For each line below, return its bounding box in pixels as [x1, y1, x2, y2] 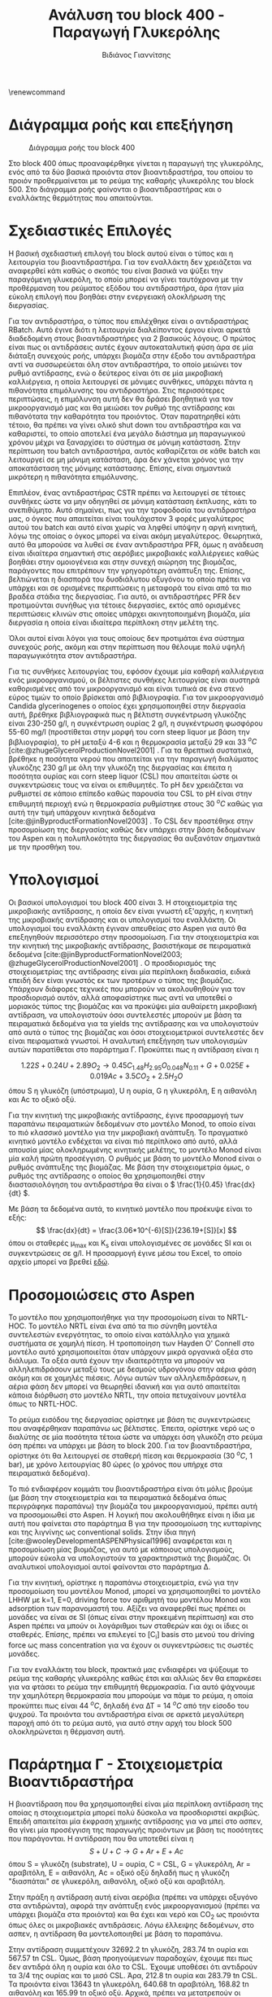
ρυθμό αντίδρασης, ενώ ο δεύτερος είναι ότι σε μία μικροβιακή [8, 368, 223, 378]
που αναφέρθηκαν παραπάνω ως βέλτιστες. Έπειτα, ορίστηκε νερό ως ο [8, 1424, 256, 1433]
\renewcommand [8, 87, 66, 97]
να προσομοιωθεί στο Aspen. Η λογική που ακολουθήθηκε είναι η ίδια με [8, 1510, 256, 1520]
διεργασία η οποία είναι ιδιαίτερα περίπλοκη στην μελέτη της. [8, 617, 219, 627]
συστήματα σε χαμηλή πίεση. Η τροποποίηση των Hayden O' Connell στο [8, 1338, 255, 1349]
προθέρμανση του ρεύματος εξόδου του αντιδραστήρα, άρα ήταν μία [8, 283, 244, 292]
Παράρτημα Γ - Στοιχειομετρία [8, 1755, 223, 1773]
